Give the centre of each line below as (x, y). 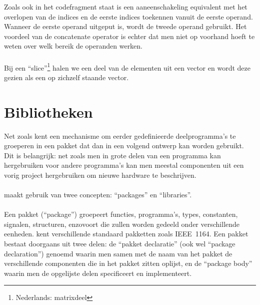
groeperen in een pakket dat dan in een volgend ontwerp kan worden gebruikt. (124, 145)
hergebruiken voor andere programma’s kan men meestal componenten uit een (124, 165)
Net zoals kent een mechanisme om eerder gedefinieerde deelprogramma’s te (120, 135)
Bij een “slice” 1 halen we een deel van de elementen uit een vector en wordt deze (127, 67)
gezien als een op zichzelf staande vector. (66, 77)
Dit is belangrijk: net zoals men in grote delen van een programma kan (112, 155)
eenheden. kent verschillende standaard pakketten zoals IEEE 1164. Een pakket (126, 234)
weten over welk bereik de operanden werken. (73, 46)
